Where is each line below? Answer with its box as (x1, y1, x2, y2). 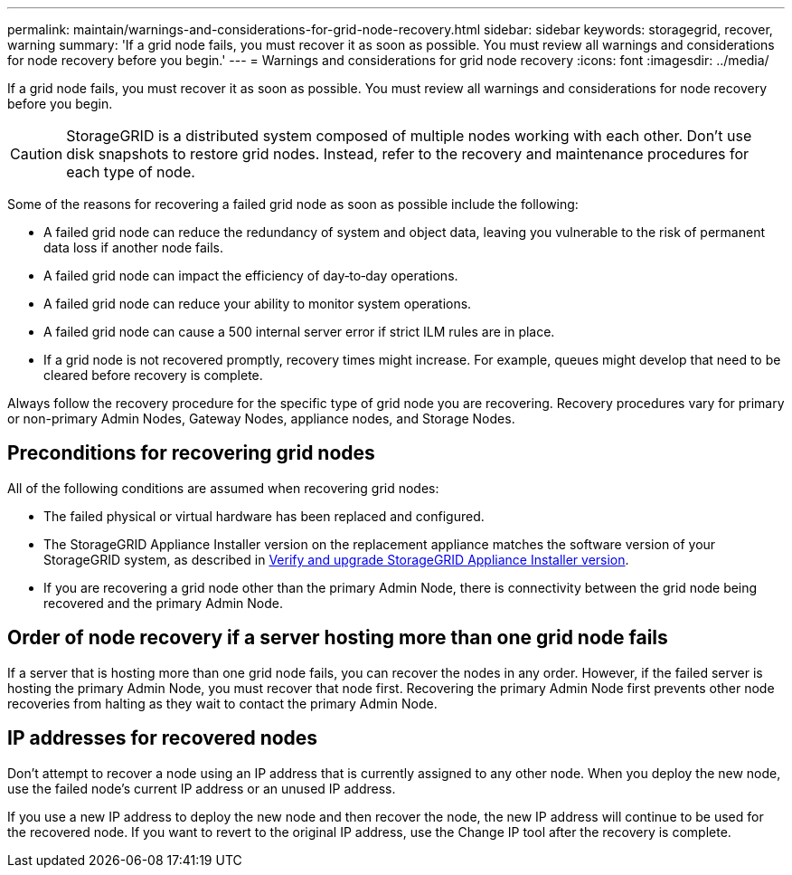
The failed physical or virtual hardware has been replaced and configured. (43, 508, 485, 524)
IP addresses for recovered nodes (7, 727, 318, 750)
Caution (10, 145, 63, 163)
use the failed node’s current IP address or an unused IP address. (7, 780, 396, 796)
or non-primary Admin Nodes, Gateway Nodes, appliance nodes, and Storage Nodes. (7, 411, 515, 426)
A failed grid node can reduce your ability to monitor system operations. (43, 296, 472, 311)
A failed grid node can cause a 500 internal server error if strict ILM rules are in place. (43, 324, 555, 339)
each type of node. (66, 163, 195, 181)
